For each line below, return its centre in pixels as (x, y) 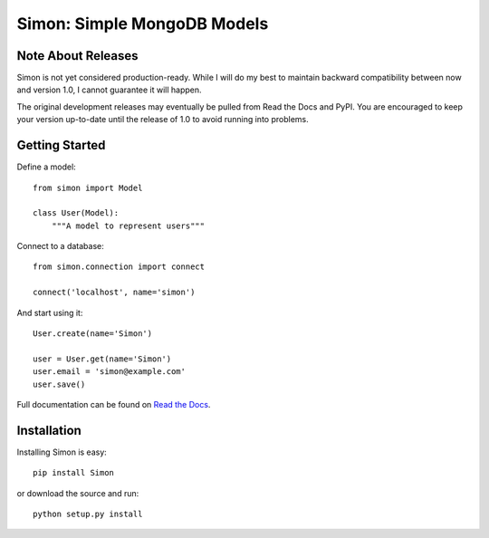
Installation (49, 430)
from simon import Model (88, 187)
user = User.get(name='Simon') (102, 359)
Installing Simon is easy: (62, 452)
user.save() (59, 384)
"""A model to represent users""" (128, 226)
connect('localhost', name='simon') (114, 293)
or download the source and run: (78, 493)
